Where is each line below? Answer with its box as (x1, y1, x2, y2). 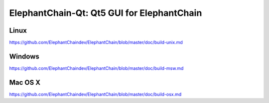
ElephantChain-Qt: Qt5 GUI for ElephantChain (9, 7, 202, 18)
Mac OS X (9, 78, 41, 87)
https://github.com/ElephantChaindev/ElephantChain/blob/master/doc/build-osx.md (9, 91, 182, 97)
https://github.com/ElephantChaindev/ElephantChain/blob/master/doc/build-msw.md (9, 65, 184, 71)
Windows (9, 52, 39, 60)
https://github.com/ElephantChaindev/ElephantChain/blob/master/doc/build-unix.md (9, 40, 183, 46)
